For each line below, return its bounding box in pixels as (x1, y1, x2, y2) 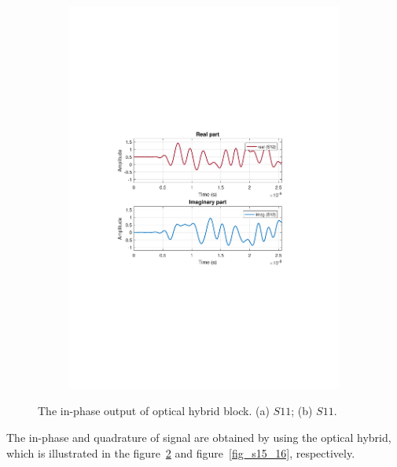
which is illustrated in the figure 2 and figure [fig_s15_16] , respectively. (6, 444, 355, 461)
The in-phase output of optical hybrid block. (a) (38, 403, 270, 419)
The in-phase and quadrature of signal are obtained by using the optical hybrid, (6, 428, 391, 445)
